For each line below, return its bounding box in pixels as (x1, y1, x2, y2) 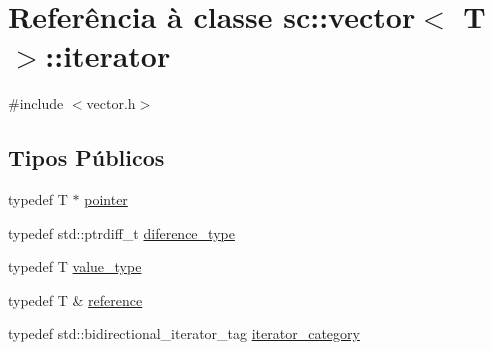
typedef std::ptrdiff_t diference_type (8, 222, 235, 243)
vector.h (86, 93, 136, 114)
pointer (84, 189, 128, 210)
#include (8, 93, 64, 114)
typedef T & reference (8, 289, 143, 310)
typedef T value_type (8, 256, 142, 277)
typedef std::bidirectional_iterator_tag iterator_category (8, 323, 360, 344)
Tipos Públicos (8, 142, 165, 173)
